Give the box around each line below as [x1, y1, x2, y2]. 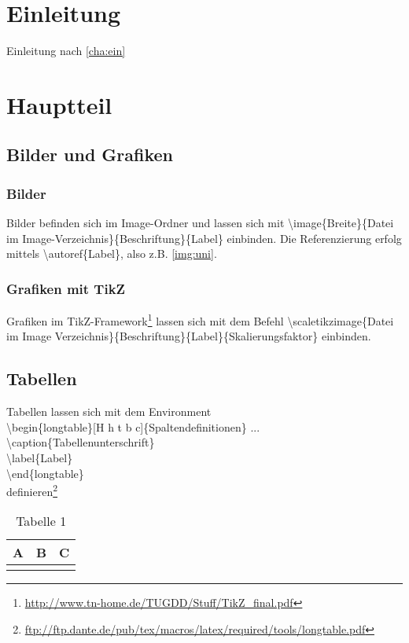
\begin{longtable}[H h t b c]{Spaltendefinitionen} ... [6, 418, 260, 435]
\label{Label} [6, 449, 73, 465]
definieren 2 [6, 481, 58, 499]
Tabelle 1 [16, 512, 67, 531]
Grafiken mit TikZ [6, 278, 126, 298]
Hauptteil [6, 88, 112, 120]
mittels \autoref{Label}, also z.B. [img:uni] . [6, 245, 217, 262]
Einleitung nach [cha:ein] [6, 42, 126, 59]
